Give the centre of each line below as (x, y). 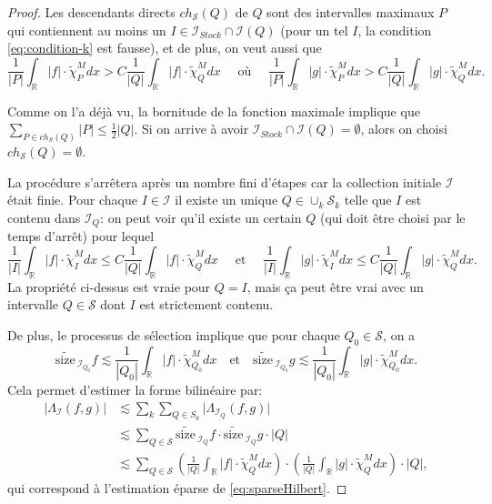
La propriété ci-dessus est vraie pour (109, 286)
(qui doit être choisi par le (392, 217)
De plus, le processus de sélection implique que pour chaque (174, 334)
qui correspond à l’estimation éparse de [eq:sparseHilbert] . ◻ (177, 487)
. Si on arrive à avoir (191, 129)
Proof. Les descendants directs (91, 12)
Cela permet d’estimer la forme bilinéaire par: (135, 390)
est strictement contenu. (206, 304)
